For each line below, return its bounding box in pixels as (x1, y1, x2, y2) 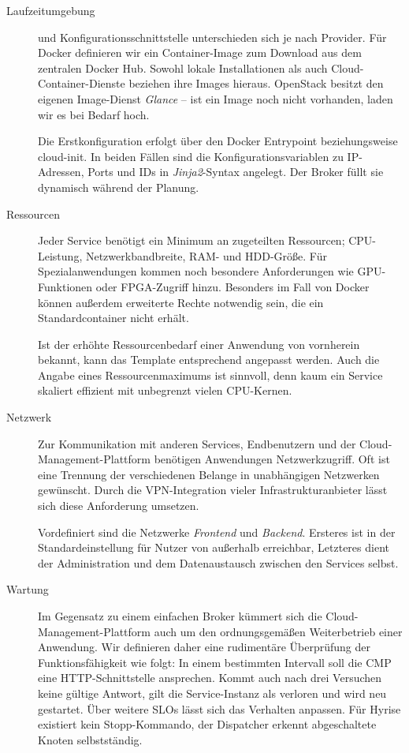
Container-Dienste (38, 75, 125, 92)
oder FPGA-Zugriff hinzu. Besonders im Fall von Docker (95, 278, 370, 294)
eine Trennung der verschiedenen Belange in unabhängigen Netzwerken (38, 466, 380, 482)
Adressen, (38, 163, 84, 180)
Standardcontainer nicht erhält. (38, 309, 189, 326)
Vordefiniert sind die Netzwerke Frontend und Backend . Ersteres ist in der (38, 523, 396, 540)
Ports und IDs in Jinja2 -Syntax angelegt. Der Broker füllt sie (87, 163, 384, 180)
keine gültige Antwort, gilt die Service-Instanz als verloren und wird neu (38, 684, 387, 701)
